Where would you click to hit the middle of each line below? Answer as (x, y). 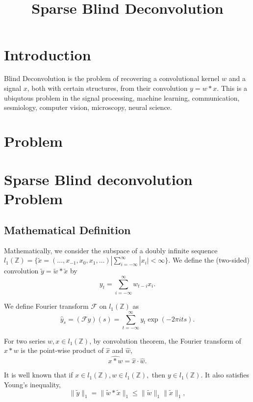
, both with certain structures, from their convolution (107, 88)
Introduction (48, 55)
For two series (25, 340)
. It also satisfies (225, 375)
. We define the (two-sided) (209, 260)
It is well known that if (38, 375)
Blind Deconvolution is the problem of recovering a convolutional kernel (112, 78)
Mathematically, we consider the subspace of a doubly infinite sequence (111, 250)
